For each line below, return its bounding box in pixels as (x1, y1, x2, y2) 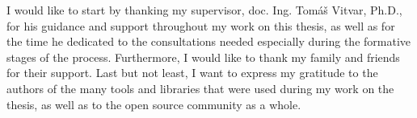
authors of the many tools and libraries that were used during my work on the (6, 79, 394, 96)
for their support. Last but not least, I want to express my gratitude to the (6, 64, 378, 81)
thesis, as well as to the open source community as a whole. (6, 96, 301, 112)
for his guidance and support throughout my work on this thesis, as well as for (6, 17, 395, 34)
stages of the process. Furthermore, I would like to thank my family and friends (6, 48, 400, 65)
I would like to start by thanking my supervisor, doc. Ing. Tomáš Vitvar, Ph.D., (6, 2, 402, 18)
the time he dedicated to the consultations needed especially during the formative (6, 33, 411, 50)
